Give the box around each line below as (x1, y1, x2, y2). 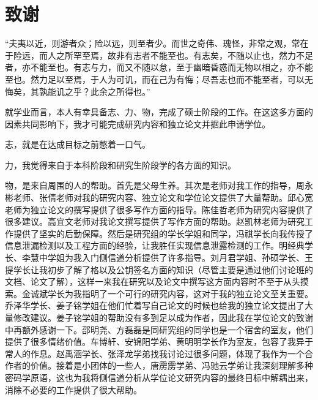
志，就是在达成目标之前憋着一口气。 (5, 138, 150, 151)
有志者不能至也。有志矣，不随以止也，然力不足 (124, 48, 313, 61)
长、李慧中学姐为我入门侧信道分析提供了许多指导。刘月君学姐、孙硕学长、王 (5, 251, 313, 264)
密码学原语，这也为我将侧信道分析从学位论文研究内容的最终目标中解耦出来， (5, 371, 313, 383)
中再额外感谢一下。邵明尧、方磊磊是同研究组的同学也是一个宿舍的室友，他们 (5, 323, 313, 336)
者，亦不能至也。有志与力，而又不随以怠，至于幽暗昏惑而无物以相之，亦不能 (5, 61, 313, 74)
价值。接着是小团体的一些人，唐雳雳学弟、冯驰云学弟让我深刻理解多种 (30, 359, 313, 372)
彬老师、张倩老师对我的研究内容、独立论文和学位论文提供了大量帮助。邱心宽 (5, 191, 313, 204)
